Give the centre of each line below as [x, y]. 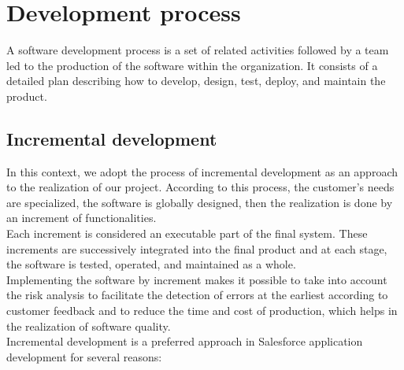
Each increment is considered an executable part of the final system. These [187, 233]
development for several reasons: [84, 356]
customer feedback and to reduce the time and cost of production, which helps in [202, 311]
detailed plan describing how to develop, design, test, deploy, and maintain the [196, 81]
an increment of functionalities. [82, 218]
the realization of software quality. [89, 326]
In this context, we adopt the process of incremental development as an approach [202, 171]
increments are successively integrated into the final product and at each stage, [197, 248]
